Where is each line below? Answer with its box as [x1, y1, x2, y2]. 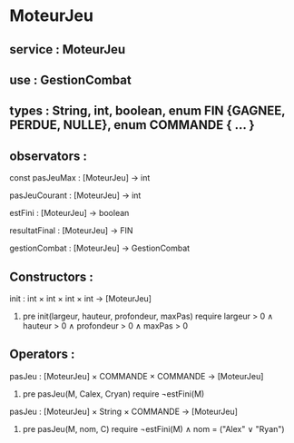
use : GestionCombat [9, 72, 132, 87]
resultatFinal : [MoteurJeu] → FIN [9, 225, 133, 236]
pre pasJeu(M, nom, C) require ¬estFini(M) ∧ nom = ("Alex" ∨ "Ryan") [22, 423, 285, 434]
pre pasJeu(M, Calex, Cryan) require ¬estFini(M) [22, 388, 205, 399]
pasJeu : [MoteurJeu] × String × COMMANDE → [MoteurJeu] [9, 406, 239, 417]
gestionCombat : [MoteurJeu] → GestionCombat [9, 242, 191, 254]
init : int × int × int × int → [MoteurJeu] [9, 292, 152, 304]
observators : [9, 148, 88, 163]
